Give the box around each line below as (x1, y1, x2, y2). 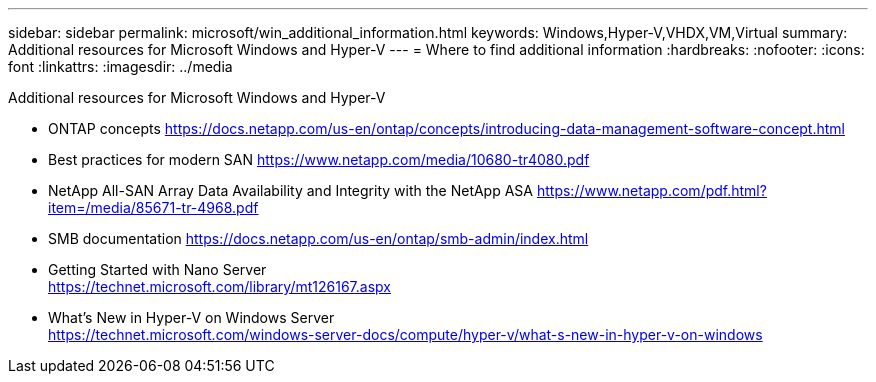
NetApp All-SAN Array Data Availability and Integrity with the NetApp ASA (48, 182, 534, 199)
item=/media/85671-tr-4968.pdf (48, 199, 259, 216)
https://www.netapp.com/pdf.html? (536, 182, 767, 199)
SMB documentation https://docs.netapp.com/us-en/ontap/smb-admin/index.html (48, 230, 589, 247)
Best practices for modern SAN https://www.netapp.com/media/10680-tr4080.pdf (48, 151, 590, 168)
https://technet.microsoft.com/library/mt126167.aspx (48, 278, 391, 295)
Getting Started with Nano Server (48, 261, 267, 278)
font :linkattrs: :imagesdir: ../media (8, 58, 233, 75)
